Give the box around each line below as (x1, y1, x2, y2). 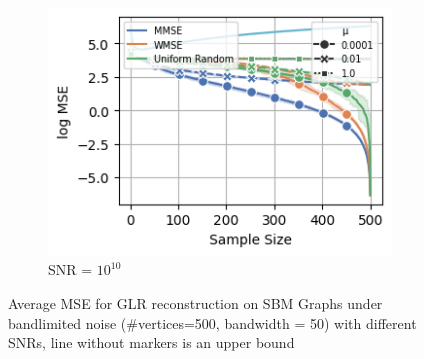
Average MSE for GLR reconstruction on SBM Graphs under (8, 292, 383, 313)
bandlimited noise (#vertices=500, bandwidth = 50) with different (8, 312, 417, 333)
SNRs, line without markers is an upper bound (8, 332, 295, 353)
